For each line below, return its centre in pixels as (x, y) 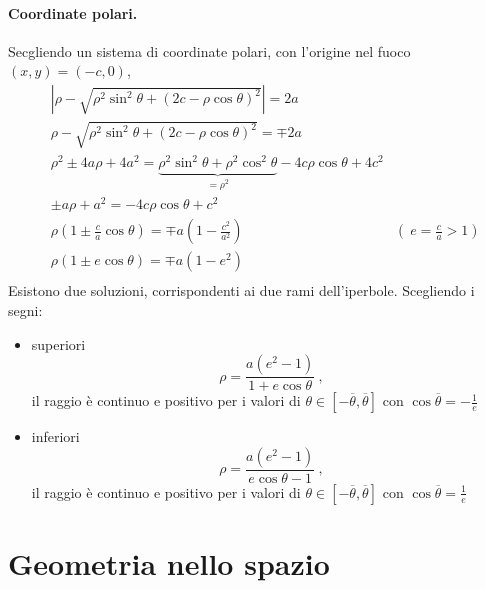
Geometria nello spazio (169, 562)
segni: (25, 309)
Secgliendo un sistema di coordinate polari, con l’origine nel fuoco (209, 50)
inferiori (55, 436)
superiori (58, 343)
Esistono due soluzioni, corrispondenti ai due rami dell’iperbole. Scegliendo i (241, 290)
